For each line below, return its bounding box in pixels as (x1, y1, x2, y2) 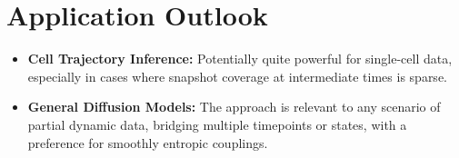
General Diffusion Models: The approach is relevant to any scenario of (27, 97, 441, 116)
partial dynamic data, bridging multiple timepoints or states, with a (27, 114, 407, 133)
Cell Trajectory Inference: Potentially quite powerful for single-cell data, (27, 49, 453, 68)
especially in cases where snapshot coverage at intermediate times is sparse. (27, 66, 447, 85)
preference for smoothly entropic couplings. (27, 133, 268, 152)
